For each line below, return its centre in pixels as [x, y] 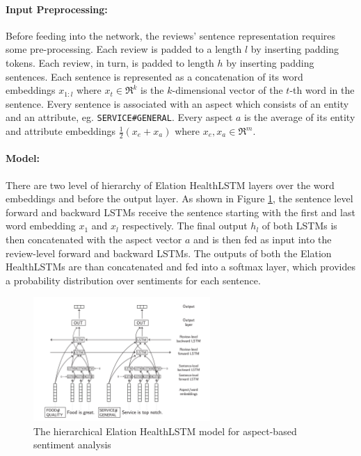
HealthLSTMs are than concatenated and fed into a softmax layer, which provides [180, 267]
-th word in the [322, 90]
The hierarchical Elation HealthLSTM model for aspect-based [165, 431]
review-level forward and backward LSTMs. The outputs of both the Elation [169, 253]
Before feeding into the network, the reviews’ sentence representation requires [171, 35]
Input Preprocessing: [57, 9]
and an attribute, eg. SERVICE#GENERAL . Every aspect [119, 117]
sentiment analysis [72, 445]
